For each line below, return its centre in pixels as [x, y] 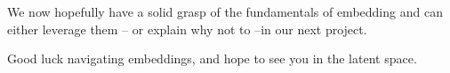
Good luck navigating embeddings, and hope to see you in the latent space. [212, 58]
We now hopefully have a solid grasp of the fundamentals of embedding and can [225, 11]
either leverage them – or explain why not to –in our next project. [187, 29]
